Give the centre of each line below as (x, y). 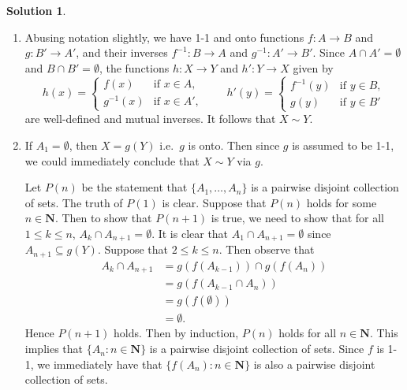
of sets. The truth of (74, 202)
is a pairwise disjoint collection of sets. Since (257, 349)
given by (313, 67)
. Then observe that (267, 249)
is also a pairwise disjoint (314, 364)
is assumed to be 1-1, (343, 145)
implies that (54, 349)
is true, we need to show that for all (297, 218)
